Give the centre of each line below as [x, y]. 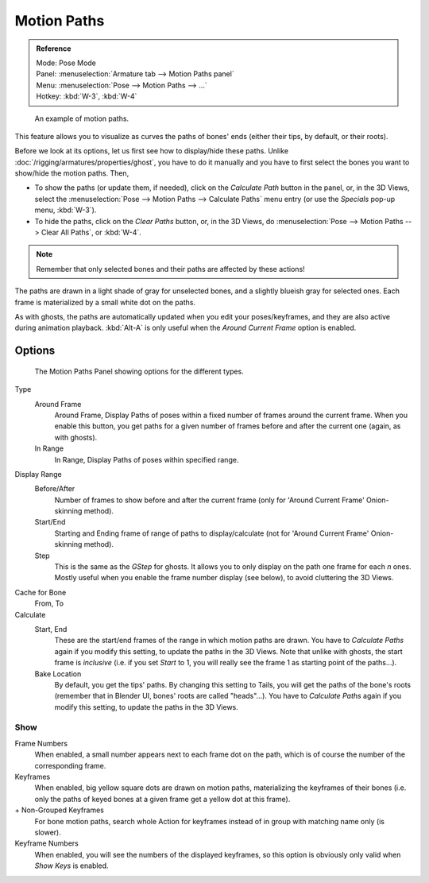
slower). [48, 832]
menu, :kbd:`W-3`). [66, 210]
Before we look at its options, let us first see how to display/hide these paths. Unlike [152, 151]
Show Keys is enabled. [71, 866]
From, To [49, 603]
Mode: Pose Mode [66, 63]
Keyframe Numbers [46, 843]
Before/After [55, 489]
